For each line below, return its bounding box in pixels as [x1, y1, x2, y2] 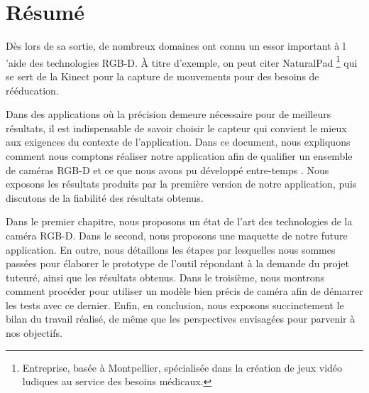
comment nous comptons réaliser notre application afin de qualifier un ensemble [6, 148, 353, 163]
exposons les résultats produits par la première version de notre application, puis [6, 176, 357, 191]
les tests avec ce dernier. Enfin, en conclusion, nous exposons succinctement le [6, 297, 344, 312]
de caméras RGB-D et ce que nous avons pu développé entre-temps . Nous [6, 162, 329, 177]
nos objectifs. [6, 325, 62, 340]
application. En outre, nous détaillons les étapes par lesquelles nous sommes [6, 242, 336, 257]
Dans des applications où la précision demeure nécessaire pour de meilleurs [6, 107, 331, 122]
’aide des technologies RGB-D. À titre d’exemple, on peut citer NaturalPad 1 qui [6, 53, 358, 70]
